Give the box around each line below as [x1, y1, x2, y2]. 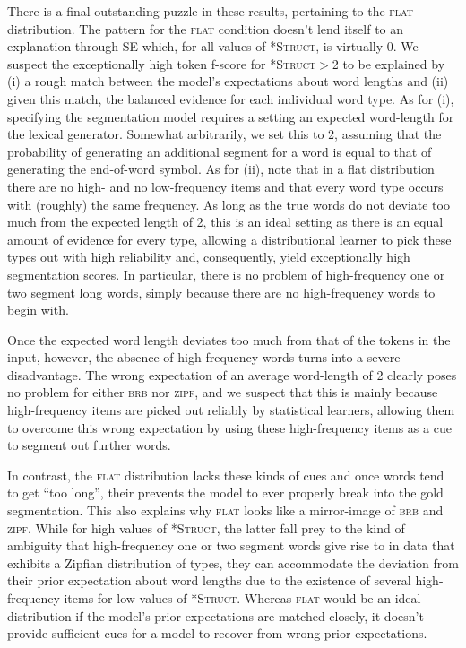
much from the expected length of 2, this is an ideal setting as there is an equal [7, 212, 444, 231]
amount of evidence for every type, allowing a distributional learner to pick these [7, 229, 452, 248]
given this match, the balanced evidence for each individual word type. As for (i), [7, 89, 454, 108]
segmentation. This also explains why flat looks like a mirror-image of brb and [7, 501, 444, 520]
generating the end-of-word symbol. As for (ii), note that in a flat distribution [7, 160, 435, 178]
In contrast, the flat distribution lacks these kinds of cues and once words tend [7, 465, 444, 484]
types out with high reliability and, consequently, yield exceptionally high [7, 247, 410, 266]
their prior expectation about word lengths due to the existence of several [7, 571, 411, 590]
